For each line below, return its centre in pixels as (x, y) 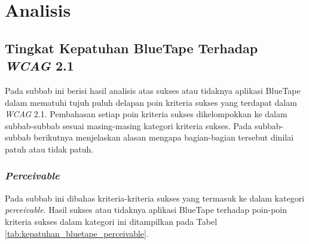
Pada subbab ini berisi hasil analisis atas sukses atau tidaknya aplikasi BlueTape (153, 90)
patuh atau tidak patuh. (49, 149)
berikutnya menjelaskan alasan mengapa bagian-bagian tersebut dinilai (164, 137)
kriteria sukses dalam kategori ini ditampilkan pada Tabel (111, 221)
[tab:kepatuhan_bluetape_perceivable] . (77, 233)
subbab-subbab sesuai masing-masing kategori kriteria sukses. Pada (129, 125)
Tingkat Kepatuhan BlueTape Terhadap (131, 48)
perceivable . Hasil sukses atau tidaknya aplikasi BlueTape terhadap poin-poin (146, 210)
